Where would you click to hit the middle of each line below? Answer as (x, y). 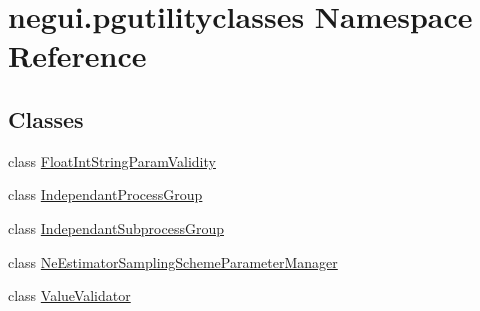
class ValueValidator (69, 295)
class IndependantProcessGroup (105, 194)
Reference (77, 55)
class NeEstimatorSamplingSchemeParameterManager (173, 261)
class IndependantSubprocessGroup (116, 227)
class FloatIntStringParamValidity (112, 160)
